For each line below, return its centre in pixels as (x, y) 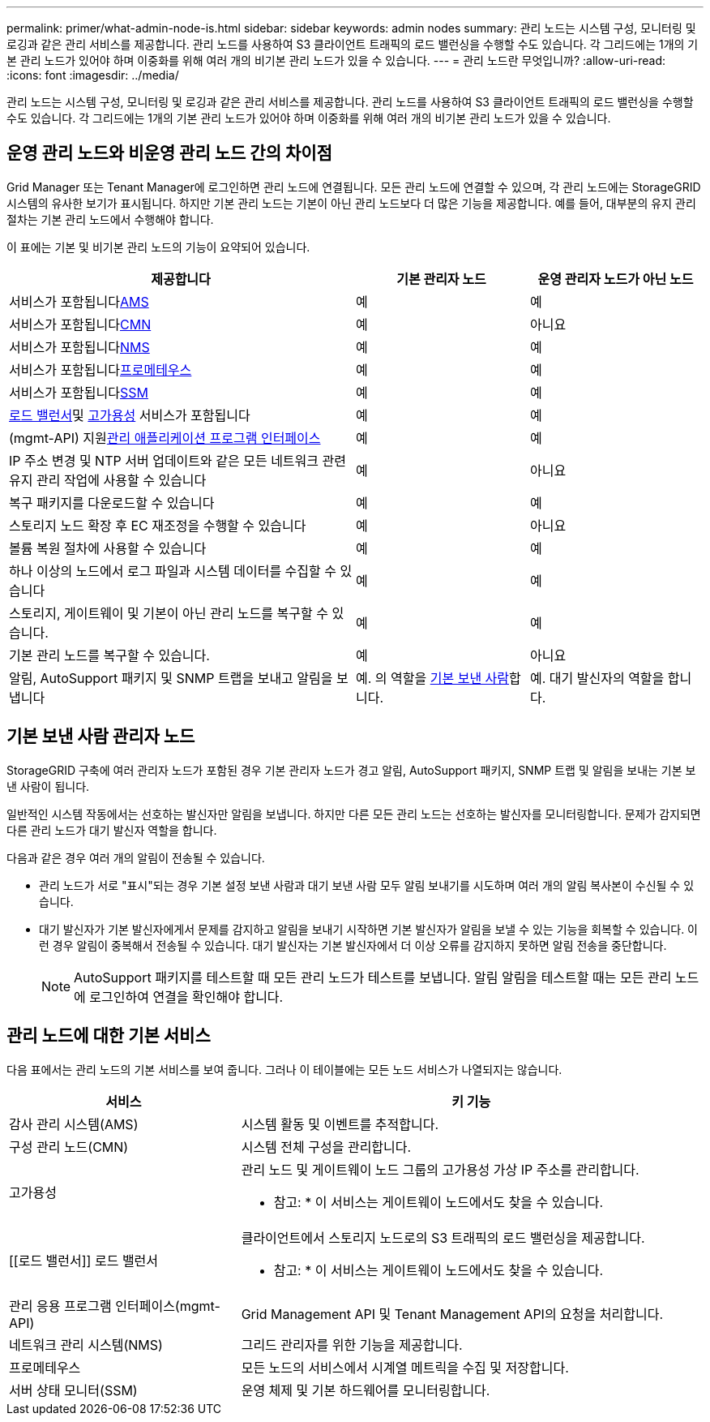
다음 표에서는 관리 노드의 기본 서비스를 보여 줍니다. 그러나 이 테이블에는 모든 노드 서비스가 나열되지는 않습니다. (284, 1069)
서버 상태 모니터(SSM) (73, 1390)
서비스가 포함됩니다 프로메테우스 (101, 369)
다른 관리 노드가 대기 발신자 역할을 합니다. (112, 830)
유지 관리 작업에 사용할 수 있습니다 (108, 480)
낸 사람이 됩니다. (48, 786)
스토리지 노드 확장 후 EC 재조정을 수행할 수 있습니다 (158, 525)
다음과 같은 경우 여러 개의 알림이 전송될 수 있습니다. (136, 857)
